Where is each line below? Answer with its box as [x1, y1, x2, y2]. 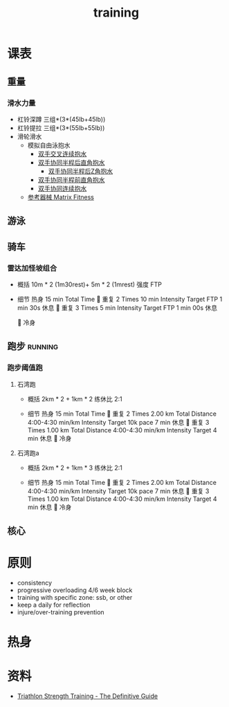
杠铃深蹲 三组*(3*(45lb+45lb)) [17, 115, 106, 123]
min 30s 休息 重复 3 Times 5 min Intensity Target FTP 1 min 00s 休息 [17, 303, 218, 312]
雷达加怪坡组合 [7, 263, 57, 273]
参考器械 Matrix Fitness [27, 192, 95, 201]
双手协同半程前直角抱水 [37, 175, 105, 184]
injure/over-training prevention [17, 607, 105, 616]
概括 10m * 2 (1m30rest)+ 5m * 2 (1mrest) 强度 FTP [17, 280, 163, 288]
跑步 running [7, 340, 59, 352]
